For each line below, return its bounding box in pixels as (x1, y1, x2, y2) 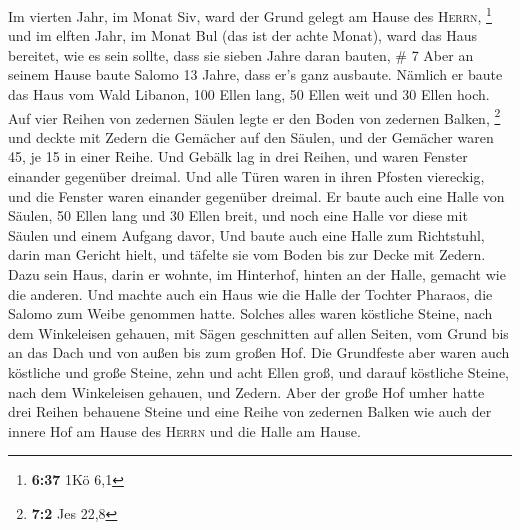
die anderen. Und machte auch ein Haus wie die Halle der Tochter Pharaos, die (8, 283, 493, 304)
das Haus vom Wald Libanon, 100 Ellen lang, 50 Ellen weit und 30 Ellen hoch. (8, 84, 490, 105)
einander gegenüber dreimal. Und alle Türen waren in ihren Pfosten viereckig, (8, 166, 485, 187)
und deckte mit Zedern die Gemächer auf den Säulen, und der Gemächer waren (8, 126, 494, 147)
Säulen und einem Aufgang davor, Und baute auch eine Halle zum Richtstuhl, (8, 224, 485, 245)
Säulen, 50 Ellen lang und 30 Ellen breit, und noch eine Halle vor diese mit (8, 205, 468, 226)
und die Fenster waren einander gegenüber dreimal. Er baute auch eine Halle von (8, 185, 505, 206)
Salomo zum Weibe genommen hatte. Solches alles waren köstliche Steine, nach (8, 303, 493, 324)
